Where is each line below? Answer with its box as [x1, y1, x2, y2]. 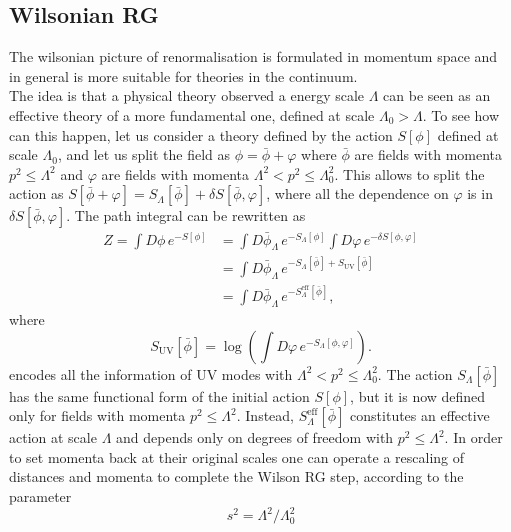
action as [9, 183, 64, 204]
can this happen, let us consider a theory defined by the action [9, 124, 393, 145]
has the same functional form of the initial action [9, 385, 310, 406]
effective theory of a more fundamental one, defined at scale [9, 104, 375, 125]
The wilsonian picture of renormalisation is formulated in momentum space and [9, 46, 498, 67]
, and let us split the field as [57, 144, 231, 165]
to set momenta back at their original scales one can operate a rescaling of [9, 446, 465, 467]
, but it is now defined [350, 385, 486, 406]
